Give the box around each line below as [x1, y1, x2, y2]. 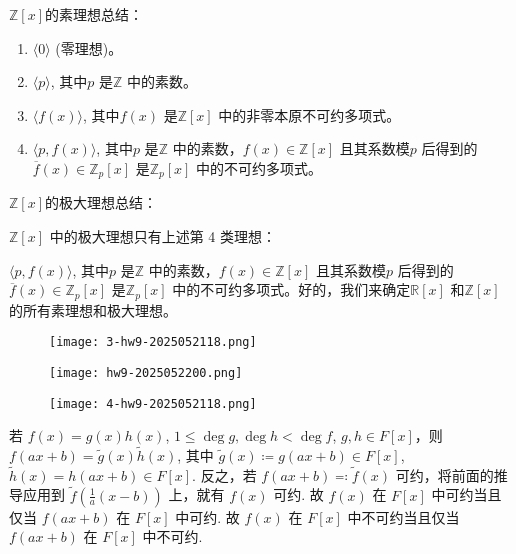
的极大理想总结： [45, 192, 158, 213]
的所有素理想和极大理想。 [9, 299, 177, 320]
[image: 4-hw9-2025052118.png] [49, 396, 257, 411]
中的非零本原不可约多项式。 [218, 104, 401, 125]
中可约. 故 [175, 506, 240, 527]
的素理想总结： [45, 4, 144, 24]
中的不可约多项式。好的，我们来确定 [172, 279, 411, 300]
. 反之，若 [192, 464, 257, 485]
